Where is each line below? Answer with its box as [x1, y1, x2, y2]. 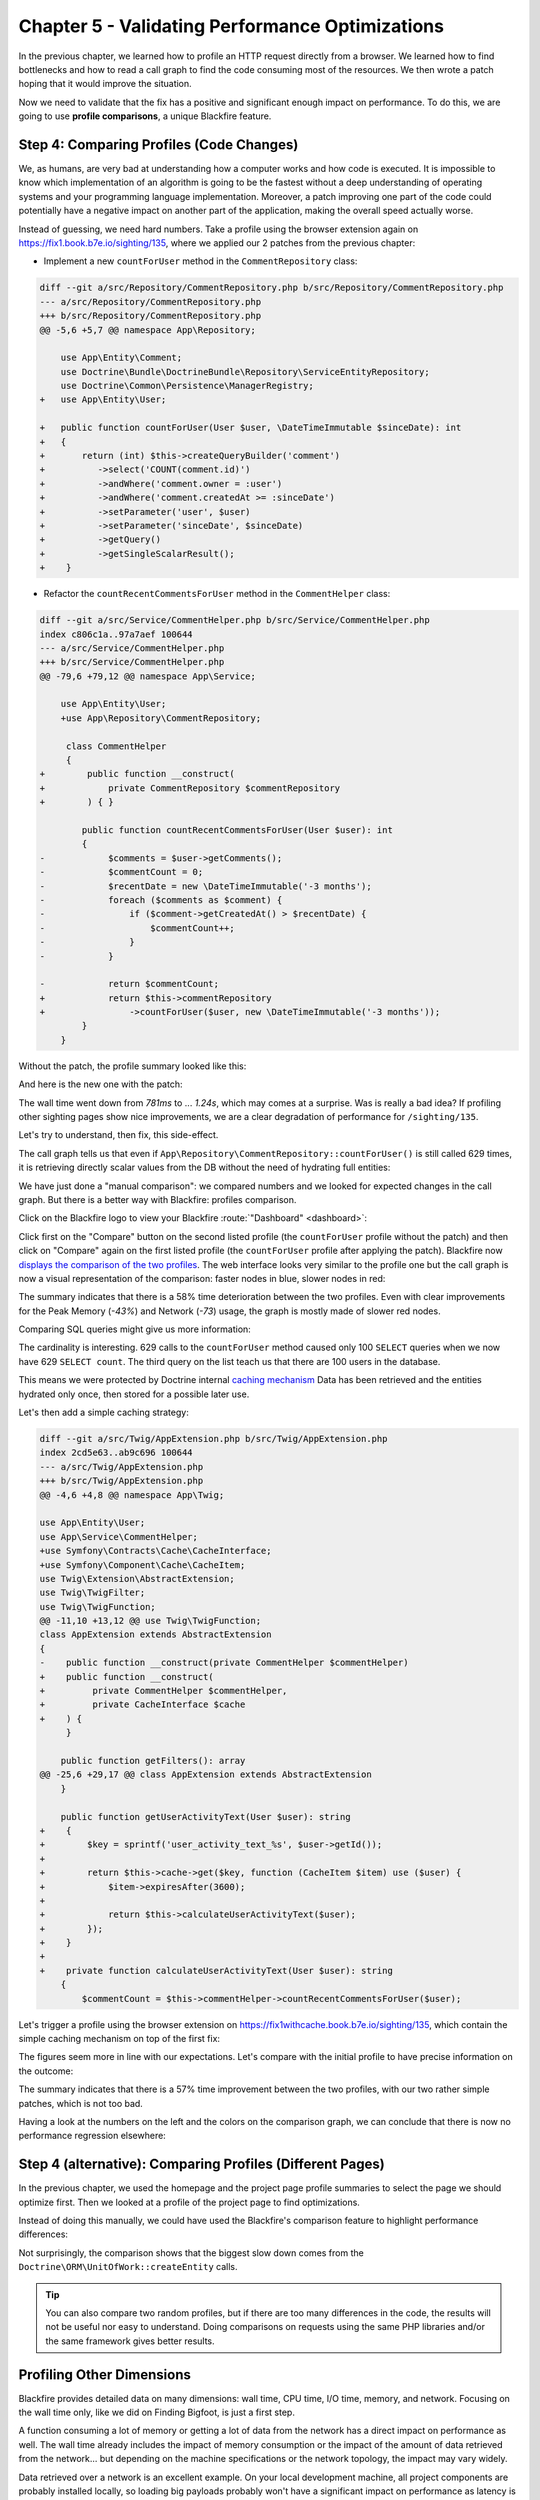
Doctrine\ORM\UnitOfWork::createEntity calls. [18, 2261, 239, 2273]
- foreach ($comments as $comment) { [39, 894, 283, 905]
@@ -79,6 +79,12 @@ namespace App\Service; [39, 670, 257, 682]
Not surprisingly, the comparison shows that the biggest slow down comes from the [18, 2246, 364, 2259]
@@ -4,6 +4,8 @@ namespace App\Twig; [39, 1489, 225, 1500]
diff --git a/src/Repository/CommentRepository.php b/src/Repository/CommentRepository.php [39, 282, 504, 294]
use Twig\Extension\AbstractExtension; [39, 1573, 235, 1584]
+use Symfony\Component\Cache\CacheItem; [39, 1559, 246, 1570]
